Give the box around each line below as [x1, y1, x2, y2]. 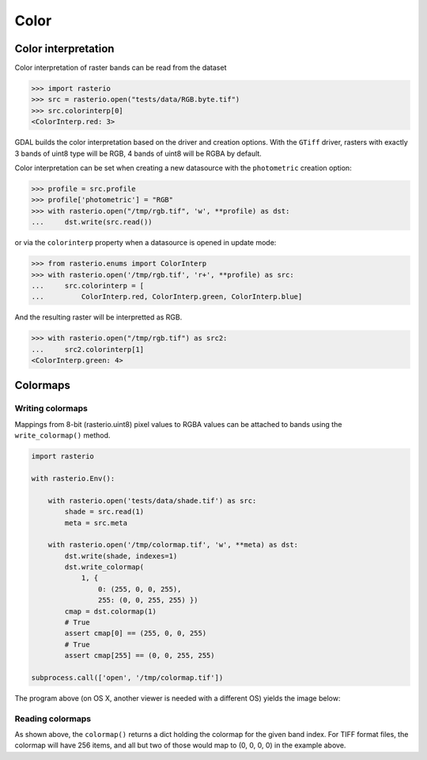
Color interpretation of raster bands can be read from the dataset [14, 63, 227, 73]
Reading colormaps [14, 713, 91, 724]
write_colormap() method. [14, 431, 111, 440]
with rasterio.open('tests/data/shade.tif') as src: [47, 496, 257, 505]
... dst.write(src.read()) [31, 217, 153, 227]
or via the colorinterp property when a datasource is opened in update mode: [14, 238, 277, 248]
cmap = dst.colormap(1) [64, 607, 157, 616]
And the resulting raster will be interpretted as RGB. [14, 312, 183, 322]
